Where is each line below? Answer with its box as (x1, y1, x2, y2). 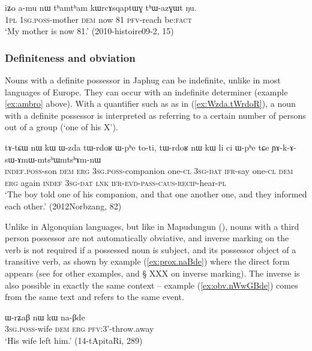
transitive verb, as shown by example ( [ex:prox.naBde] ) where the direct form (5, 255, 290, 268)
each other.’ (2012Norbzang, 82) (5, 199, 122, 212)
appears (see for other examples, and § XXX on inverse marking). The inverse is (5, 266, 300, 279)
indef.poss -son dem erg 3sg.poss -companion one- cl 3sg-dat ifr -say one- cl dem (5, 164, 293, 177)
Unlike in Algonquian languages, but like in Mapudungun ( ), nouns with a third (5, 220, 299, 232)
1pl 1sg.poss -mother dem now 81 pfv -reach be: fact (5, 13, 192, 25)
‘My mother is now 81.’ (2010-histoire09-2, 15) (5, 25, 174, 37)
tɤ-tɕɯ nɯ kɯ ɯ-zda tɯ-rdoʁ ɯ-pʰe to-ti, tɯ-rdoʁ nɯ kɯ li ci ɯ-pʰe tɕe (5, 140, 269, 153)
